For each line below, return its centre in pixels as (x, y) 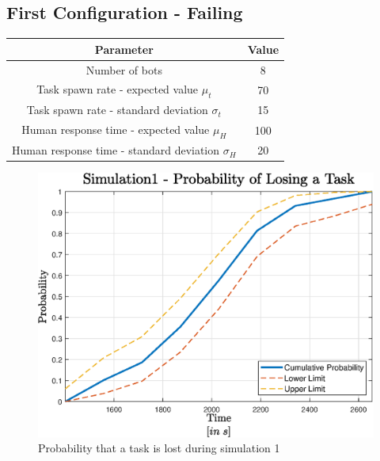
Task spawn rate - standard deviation (117, 110)
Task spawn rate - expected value (118, 89)
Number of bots (124, 69)
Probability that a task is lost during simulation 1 (159, 448)
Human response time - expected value (116, 130)
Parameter (124, 49)
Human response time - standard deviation (116, 150)
